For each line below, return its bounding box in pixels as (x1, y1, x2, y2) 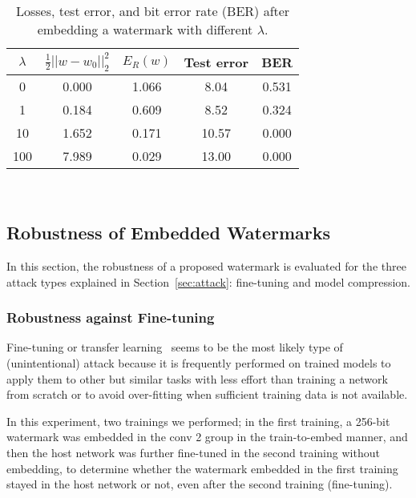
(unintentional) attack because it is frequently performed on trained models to (6, 354, 391, 371)
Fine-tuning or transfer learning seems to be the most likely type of (6, 339, 343, 355)
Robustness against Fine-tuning (6, 307, 215, 327)
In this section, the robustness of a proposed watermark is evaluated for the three (6, 257, 406, 274)
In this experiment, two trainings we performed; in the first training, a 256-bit (6, 412, 390, 429)
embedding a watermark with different (37, 20, 253, 38)
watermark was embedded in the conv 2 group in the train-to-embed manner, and (6, 428, 408, 445)
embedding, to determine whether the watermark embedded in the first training (6, 460, 398, 476)
